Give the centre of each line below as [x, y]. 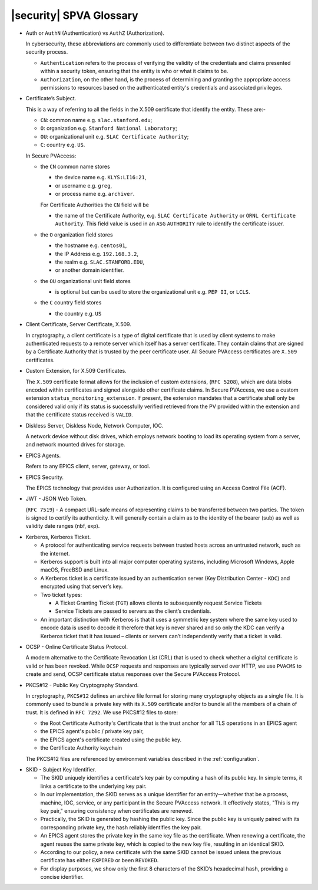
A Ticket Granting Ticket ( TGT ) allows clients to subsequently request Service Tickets [158, 603]
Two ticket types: [61, 595]
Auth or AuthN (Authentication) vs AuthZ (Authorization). [95, 33]
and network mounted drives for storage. [75, 445]
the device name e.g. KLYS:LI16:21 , [101, 178]
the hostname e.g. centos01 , [91, 245]
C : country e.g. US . [63, 145]
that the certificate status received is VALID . [79, 415]
